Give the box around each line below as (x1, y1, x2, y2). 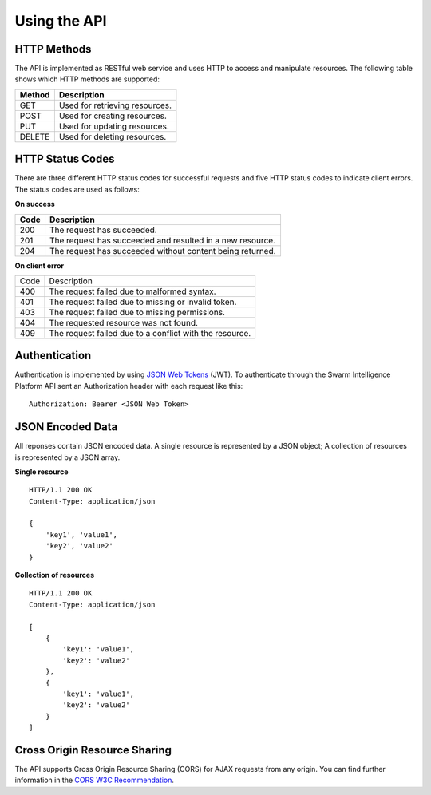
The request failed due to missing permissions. (49, 307, 225, 318)
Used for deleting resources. (58, 131, 167, 142)
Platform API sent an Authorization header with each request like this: (14, 381, 243, 390)
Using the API (14, 12, 107, 30)
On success (14, 200, 55, 209)
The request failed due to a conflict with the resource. (49, 327, 251, 338)
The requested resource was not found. (49, 317, 199, 328)
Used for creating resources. (58, 110, 168, 121)
